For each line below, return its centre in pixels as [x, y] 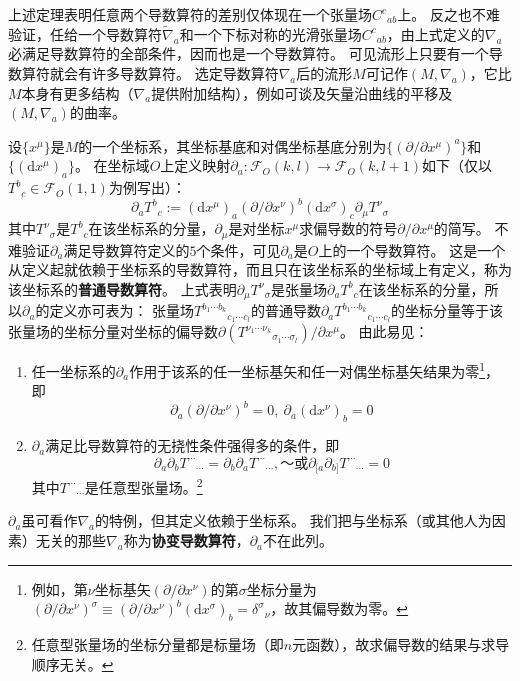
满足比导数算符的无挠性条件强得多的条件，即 [192, 445]
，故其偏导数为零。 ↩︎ [339, 608]
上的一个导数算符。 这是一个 [412, 249]
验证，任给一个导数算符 [85, 33]
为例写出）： [147, 187]
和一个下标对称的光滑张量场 [270, 33]
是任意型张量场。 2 [143, 485]
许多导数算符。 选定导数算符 [185, 73]
